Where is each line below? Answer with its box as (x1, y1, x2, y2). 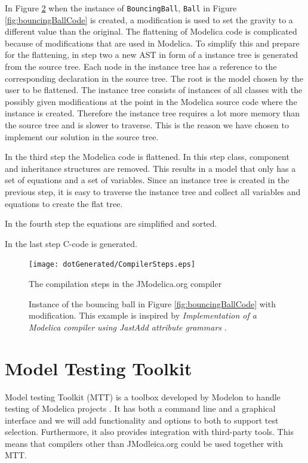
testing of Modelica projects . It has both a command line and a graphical (5, 402, 276, 415)
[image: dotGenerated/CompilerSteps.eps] (29, 260, 196, 269)
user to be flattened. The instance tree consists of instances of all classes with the (5, 84, 303, 96)
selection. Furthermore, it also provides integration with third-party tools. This (5, 425, 294, 438)
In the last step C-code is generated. (5, 237, 137, 249)
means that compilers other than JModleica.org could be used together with (5, 437, 284, 449)
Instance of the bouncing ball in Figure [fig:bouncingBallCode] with (29, 297, 276, 310)
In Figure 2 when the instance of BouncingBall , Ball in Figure (5, 2, 237, 14)
